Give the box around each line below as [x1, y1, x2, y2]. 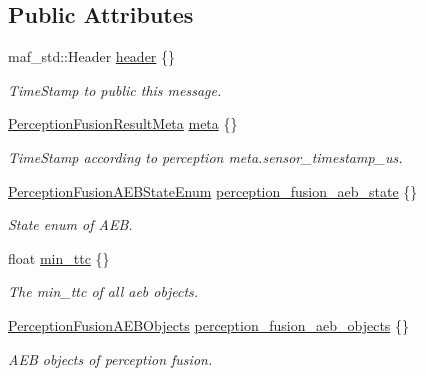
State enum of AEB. [8, 214, 133, 235]
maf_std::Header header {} [8, 46, 176, 67]
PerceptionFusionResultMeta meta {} [8, 113, 238, 134]
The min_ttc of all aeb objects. [8, 281, 199, 302]
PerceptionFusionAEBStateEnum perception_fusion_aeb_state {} [8, 180, 418, 201]
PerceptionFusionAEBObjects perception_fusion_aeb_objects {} [8, 314, 410, 335]
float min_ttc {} [8, 247, 110, 268]
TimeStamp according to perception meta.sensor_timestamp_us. [8, 146, 403, 167]
